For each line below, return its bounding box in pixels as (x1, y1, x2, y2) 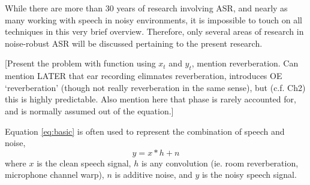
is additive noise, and (115, 168, 192, 181)
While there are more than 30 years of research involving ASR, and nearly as (5, 2, 288, 14)
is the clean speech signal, (37, 156, 131, 169)
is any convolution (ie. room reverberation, (141, 156, 299, 169)
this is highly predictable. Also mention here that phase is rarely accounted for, (5, 93, 296, 105)
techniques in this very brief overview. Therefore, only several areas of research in (5, 25, 304, 38)
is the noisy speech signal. (201, 168, 297, 181)
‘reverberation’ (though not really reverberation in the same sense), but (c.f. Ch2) (5, 81, 306, 93)
